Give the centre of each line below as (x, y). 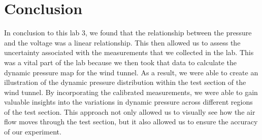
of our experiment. (33, 132)
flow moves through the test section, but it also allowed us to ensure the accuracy (131, 122)
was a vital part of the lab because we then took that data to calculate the (120, 62)
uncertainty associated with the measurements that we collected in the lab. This (129, 52)
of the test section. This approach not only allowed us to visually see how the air (130, 111)
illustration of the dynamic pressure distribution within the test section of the (125, 82)
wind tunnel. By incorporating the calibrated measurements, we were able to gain (131, 92)
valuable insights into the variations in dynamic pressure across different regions (128, 102)
